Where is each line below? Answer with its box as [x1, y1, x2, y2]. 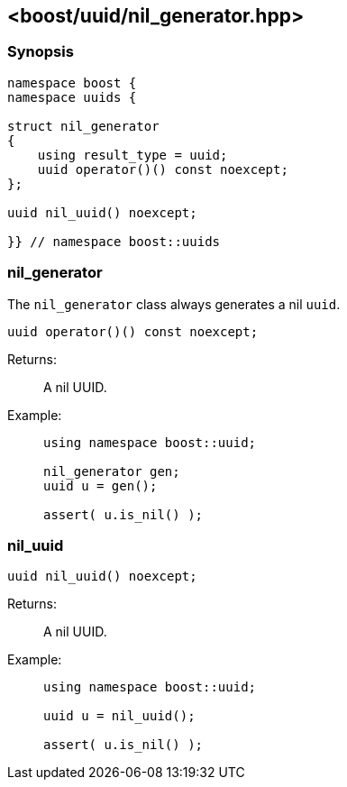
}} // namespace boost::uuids [7, 233, 221, 249]
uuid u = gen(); [43, 478, 158, 493]
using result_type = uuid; [37, 147, 228, 162]
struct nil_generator [7, 118, 160, 133]
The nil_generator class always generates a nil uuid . [7, 296, 341, 312]
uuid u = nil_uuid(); [43, 709, 196, 724]
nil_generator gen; [43, 463, 180, 479]
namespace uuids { [7, 89, 137, 105]
